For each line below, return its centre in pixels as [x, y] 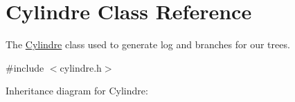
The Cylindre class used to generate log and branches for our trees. [148, 44]
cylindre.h [81, 67]
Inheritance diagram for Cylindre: [77, 91]
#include [25, 67]
